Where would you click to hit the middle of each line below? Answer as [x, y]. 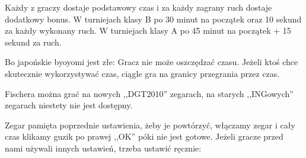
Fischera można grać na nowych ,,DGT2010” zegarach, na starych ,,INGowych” [149, 93]
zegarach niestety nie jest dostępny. [69, 105]
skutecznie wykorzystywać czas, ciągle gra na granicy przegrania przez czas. [142, 73]
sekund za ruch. [33, 42]
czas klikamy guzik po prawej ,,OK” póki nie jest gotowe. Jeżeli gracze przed [144, 136]
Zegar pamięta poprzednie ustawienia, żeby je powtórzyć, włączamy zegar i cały [150, 125]
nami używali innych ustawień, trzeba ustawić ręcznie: [103, 148]
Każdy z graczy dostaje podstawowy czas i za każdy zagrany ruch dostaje [138, 7]
